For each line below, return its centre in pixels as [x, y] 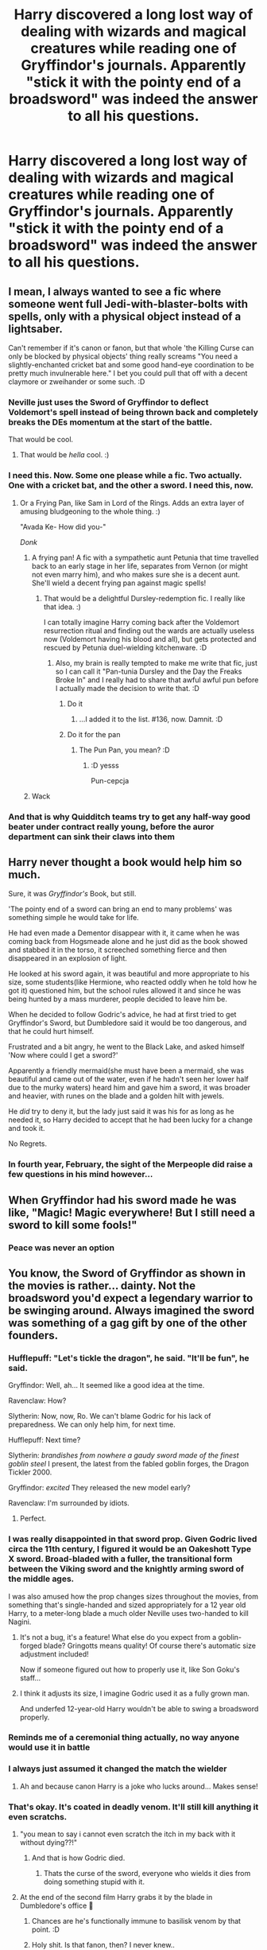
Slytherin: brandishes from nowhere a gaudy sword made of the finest [124, 1455]
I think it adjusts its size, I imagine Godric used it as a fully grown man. [135, 1693]
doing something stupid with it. [94, 1882]
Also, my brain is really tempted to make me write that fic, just [157, 662]
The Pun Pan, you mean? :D [124, 750]
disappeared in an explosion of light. [68, 958]
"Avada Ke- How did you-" [63, 526]
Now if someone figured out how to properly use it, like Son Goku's [130, 1669]
